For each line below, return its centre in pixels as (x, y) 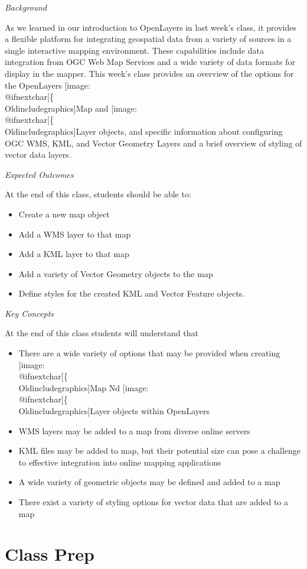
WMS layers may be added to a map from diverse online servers (134, 430)
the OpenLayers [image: (48, 85)
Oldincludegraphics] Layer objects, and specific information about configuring (144, 131)
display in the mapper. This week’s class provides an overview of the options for (149, 73)
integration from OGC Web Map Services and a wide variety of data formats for (150, 62)
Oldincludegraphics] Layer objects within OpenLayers (114, 411)
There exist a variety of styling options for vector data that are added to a (153, 502)
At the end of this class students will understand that (102, 333)
